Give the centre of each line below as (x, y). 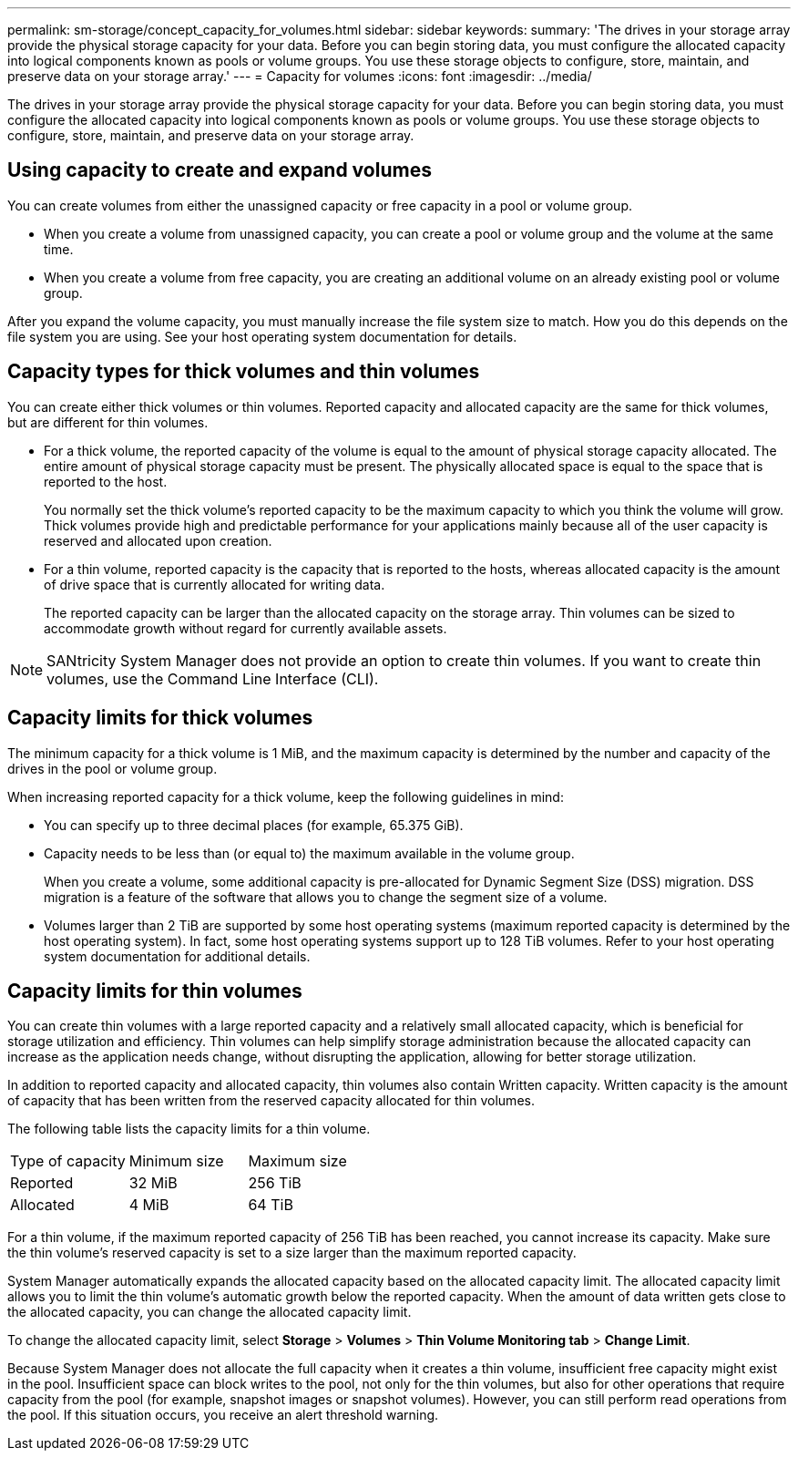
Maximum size (297, 1161)
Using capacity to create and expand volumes (220, 170)
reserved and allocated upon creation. (158, 540)
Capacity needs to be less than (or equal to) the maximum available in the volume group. (309, 853)
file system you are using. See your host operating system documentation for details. (262, 336)
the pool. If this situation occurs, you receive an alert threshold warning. (223, 1415)
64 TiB (271, 1205)
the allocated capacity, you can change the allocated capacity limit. (210, 1312)
